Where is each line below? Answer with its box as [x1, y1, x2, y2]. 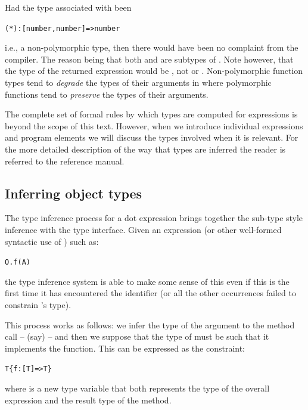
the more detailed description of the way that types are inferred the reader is [5, 143, 286, 155]
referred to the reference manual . [5, 154, 125, 167]
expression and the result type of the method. [5, 393, 172, 406]
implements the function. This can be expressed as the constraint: [5, 341, 245, 354]
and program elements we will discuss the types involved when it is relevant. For [5, 131, 298, 144]
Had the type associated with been [5, 1, 132, 13]
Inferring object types [5, 184, 142, 202]
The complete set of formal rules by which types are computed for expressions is [5, 108, 298, 120]
